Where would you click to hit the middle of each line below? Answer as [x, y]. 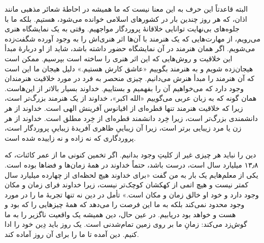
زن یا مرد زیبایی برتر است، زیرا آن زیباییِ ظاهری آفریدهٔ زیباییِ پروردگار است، [123, 128]
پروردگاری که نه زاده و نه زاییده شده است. [70, 137]
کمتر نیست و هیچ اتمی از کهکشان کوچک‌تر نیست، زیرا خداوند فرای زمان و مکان [127, 185]
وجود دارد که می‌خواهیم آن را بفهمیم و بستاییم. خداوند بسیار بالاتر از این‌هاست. [124, 88]
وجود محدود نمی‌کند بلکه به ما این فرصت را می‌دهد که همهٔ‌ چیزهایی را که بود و [125, 204]
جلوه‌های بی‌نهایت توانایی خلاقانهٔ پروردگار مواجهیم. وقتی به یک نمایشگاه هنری [122, 29]
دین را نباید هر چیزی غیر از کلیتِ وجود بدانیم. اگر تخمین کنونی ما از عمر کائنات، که [130, 155]
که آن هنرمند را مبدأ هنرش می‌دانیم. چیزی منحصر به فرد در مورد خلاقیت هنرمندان [129, 78]
